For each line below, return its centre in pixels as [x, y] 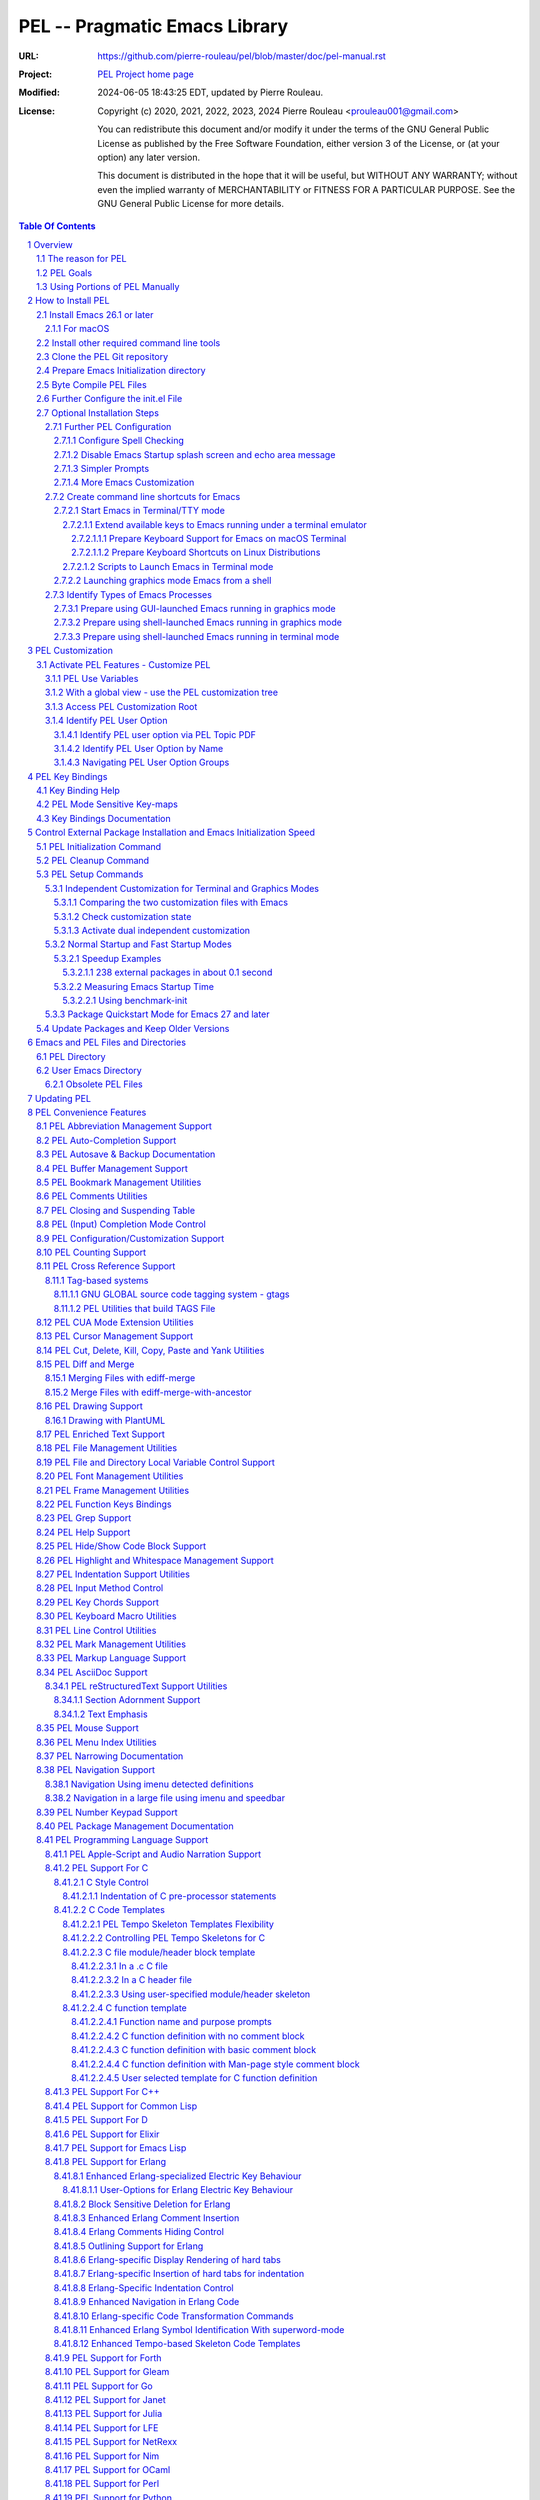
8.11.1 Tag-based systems [97, 1280]
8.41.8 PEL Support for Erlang [106, 2162]
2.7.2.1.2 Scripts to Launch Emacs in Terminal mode [168, 566]
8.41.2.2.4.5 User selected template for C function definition [194, 2078]
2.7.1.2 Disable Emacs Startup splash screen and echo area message [194, 454]
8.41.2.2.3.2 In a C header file [131, 1980]
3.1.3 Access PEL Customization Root [121, 706]
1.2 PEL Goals [64, 272]
